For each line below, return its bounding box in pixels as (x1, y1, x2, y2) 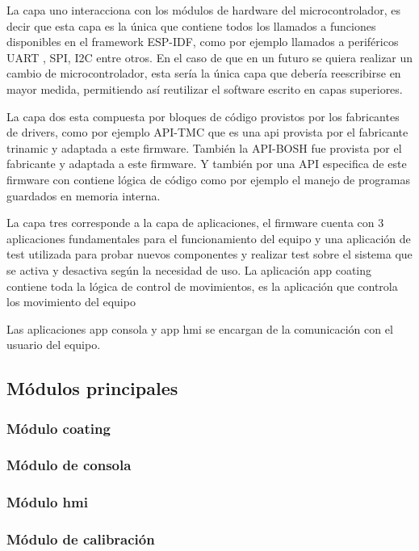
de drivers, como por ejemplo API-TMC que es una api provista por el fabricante (6, 124, 409, 141)
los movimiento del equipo (6, 293, 136, 310)
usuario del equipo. (6, 336, 101, 353)
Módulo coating (6, 418, 111, 438)
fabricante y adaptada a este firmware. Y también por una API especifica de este (6, 155, 407, 172)
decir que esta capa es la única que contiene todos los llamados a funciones (6, 17, 376, 34)
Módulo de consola (6, 455, 132, 475)
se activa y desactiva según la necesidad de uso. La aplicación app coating (6, 261, 372, 278)
